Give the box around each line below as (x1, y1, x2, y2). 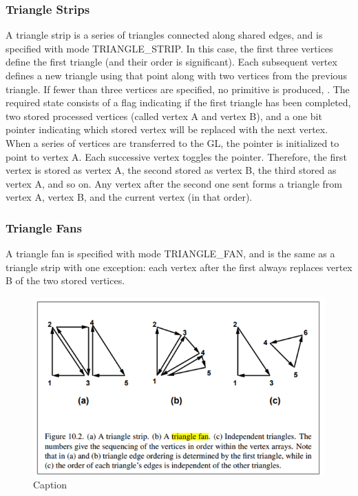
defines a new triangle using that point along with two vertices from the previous (6, 68, 347, 82)
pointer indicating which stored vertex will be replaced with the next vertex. (6, 122, 328, 137)
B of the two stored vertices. (6, 273, 125, 288)
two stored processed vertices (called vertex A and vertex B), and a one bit (6, 108, 322, 123)
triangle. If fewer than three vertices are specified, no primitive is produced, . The (6, 81, 350, 96)
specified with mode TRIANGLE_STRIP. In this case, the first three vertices (6, 41, 333, 55)
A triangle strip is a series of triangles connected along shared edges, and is (6, 28, 323, 42)
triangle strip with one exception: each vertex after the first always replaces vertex (6, 259, 352, 274)
